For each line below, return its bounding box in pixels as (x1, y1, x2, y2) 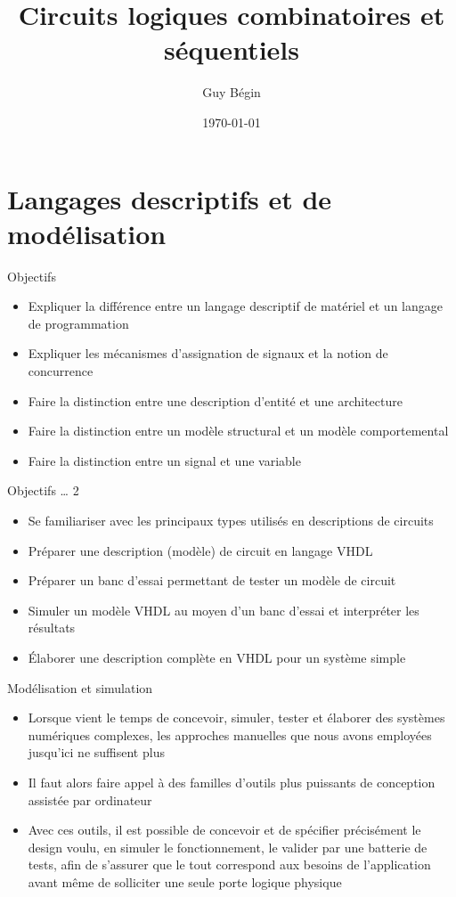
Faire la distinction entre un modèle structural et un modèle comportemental (28, 421, 449, 440)
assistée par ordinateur (28, 790, 152, 809)
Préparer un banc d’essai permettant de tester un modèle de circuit (28, 571, 396, 590)
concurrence (28, 362, 94, 379)
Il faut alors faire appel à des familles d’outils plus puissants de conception (28, 772, 436, 791)
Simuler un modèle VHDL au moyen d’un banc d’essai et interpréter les (28, 600, 419, 619)
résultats (28, 618, 76, 637)
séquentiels (164, 31, 299, 68)
